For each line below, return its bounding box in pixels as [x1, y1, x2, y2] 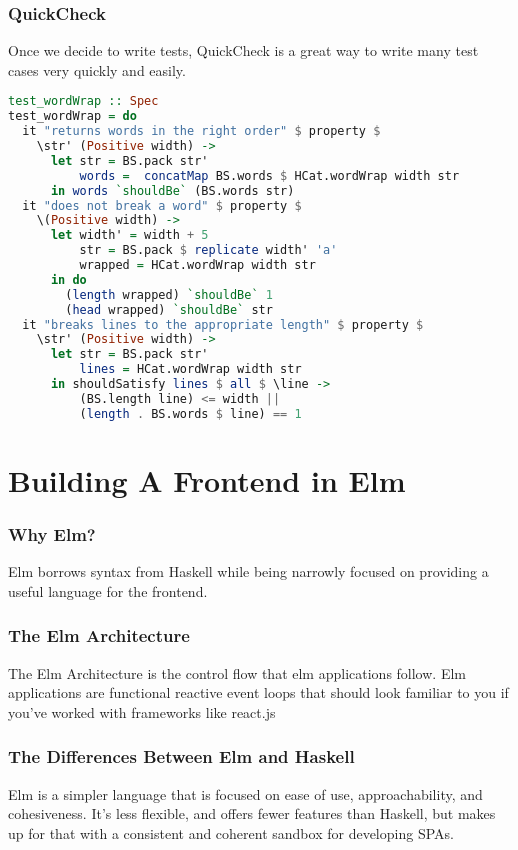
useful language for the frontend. [8, 580, 208, 601]
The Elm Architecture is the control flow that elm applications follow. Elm [8, 662, 466, 683]
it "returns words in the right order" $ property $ [22, 124, 381, 139]
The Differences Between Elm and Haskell [8, 744, 355, 769]
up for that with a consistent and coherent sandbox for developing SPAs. [8, 822, 454, 843]
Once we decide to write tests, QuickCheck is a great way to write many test [8, 40, 479, 61]
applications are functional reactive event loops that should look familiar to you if [8, 682, 509, 703]
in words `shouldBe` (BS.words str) [50, 183, 295, 198]
